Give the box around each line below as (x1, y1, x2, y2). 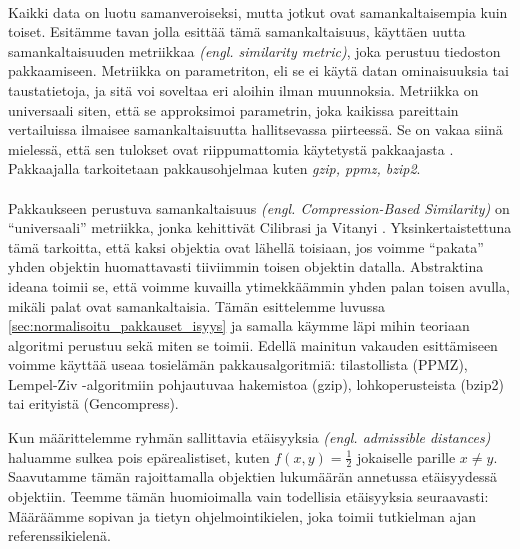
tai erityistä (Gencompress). (8, 393, 179, 414)
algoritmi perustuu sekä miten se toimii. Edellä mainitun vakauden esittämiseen (8, 334, 498, 355)
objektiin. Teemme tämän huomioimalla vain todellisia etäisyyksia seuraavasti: (8, 486, 489, 507)
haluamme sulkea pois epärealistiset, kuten (8, 446, 270, 467)
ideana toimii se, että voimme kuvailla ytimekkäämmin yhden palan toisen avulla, (8, 275, 510, 296)
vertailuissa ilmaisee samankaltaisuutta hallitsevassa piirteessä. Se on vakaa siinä (8, 119, 503, 140)
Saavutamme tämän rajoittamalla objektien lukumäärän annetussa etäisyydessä (8, 466, 497, 487)
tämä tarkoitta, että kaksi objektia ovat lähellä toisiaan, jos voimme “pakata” (8, 236, 484, 257)
